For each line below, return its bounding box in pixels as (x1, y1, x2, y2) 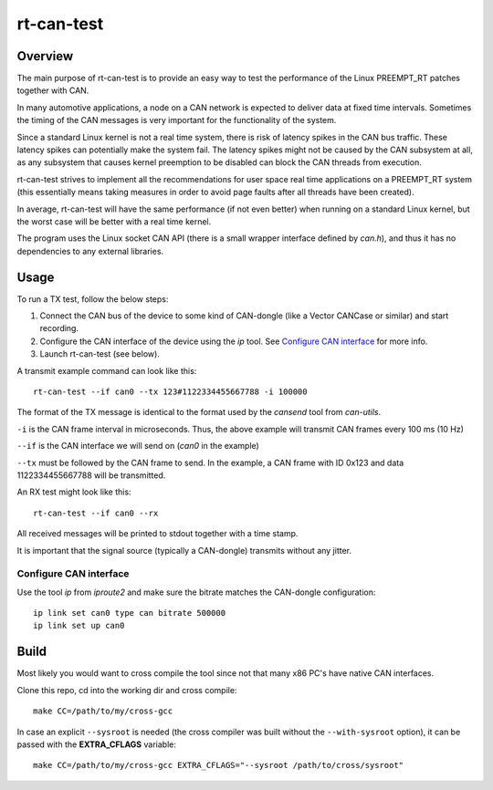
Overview (16, 48, 74, 64)
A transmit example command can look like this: (16, 365, 197, 376)
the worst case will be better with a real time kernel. (16, 215, 212, 227)
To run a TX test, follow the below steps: (16, 293, 169, 305)
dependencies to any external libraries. (16, 245, 164, 256)
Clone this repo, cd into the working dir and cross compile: (16, 684, 237, 695)
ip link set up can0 (33, 620, 125, 631)
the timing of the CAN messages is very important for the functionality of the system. (16, 115, 337, 126)
